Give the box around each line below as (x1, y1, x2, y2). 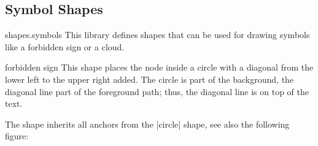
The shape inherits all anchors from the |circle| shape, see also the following (5, 117, 290, 130)
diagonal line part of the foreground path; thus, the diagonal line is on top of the (5, 85, 309, 98)
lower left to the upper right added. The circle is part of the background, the (5, 72, 294, 85)
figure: (5, 129, 29, 142)
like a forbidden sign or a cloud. (5, 40, 125, 53)
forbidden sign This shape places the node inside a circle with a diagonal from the (5, 61, 314, 74)
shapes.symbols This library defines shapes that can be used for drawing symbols (5, 28, 310, 41)
